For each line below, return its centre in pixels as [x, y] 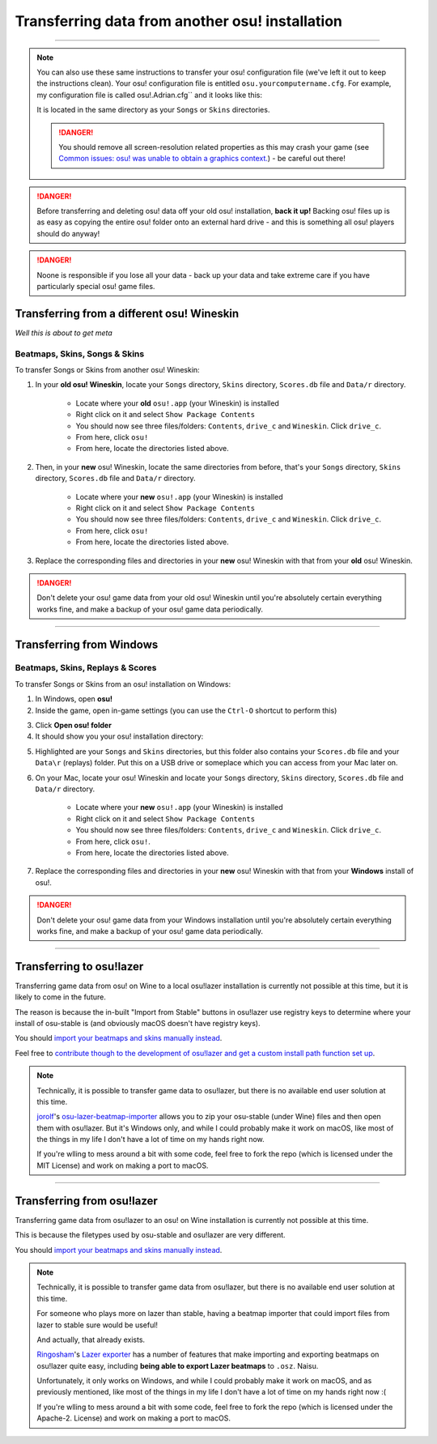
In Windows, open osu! [74, 699]
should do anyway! [68, 233]
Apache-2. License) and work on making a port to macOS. [134, 1418]
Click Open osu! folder [74, 726]
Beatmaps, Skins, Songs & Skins [80, 354]
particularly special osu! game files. [96, 287]
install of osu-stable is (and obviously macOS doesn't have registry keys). [138, 1023]
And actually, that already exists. [91, 1340]
